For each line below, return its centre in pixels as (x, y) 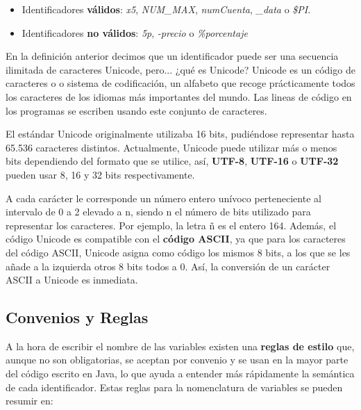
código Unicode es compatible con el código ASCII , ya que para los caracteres (176, 239)
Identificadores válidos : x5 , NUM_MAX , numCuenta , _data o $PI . (166, 9)
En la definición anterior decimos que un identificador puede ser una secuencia (172, 56)
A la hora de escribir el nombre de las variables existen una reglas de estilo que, (180, 346)
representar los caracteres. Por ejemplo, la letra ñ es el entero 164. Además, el (171, 225)
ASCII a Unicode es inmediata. (72, 280)
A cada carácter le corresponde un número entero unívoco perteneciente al (163, 198)
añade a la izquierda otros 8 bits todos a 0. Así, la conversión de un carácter (168, 266)
